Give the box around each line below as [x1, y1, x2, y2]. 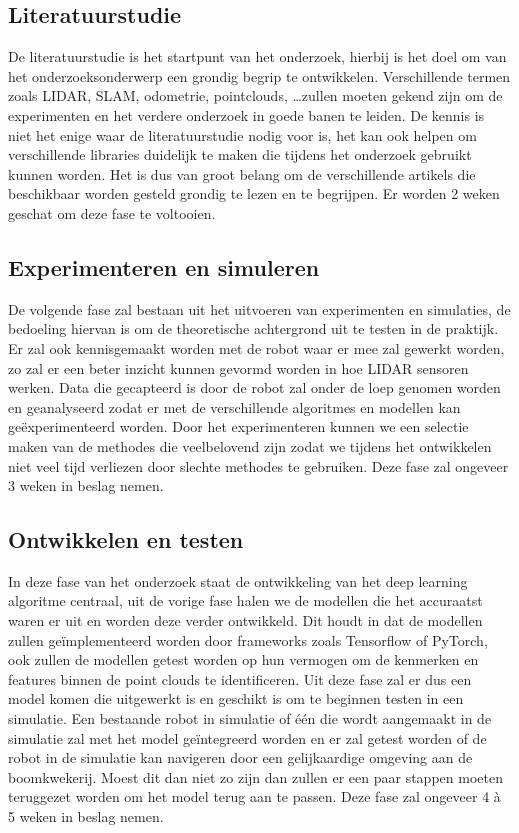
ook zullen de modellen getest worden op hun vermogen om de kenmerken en [8, 649, 479, 670]
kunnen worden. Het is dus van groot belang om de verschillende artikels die [8, 163, 476, 184]
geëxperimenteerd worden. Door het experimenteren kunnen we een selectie [8, 416, 469, 437]
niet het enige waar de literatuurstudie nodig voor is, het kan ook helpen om [8, 124, 477, 145]
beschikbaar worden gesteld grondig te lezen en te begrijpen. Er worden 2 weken [8, 183, 500, 204]
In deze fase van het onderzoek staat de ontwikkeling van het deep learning [8, 570, 468, 591]
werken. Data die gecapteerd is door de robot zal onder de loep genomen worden [8, 377, 501, 398]
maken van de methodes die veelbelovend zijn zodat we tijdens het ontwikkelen [8, 435, 492, 456]
